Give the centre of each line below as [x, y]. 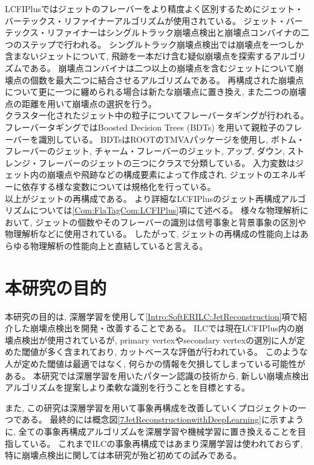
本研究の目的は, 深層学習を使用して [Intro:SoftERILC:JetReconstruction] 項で [152, 316]
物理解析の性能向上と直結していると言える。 [119, 245]
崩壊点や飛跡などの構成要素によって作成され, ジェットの [159, 174]
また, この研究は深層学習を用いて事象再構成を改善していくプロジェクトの [151, 407]
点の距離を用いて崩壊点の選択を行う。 [81, 103]
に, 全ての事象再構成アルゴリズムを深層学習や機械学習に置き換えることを [151, 431]
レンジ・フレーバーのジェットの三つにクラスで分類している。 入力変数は [150, 162]
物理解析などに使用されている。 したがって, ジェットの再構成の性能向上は [153, 234]
